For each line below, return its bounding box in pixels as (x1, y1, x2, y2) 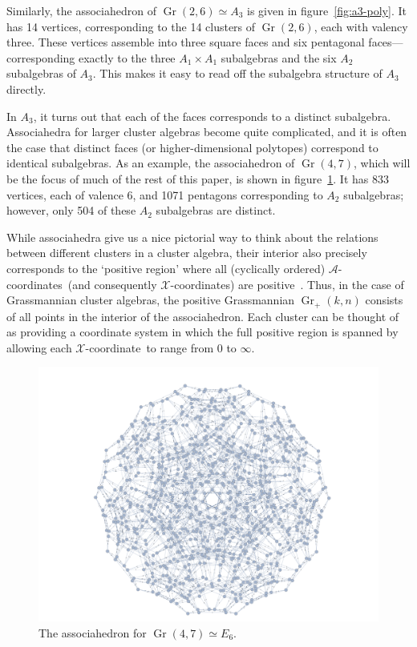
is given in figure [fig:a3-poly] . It (247, 2, 407, 18)
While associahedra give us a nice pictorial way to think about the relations (6, 228, 379, 245)
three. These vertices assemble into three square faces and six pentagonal (6, 34, 365, 50)
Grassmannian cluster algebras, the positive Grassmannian (6, 291, 295, 308)
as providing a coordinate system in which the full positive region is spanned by (6, 323, 399, 340)
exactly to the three (79, 49, 176, 66)
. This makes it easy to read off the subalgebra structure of (92, 65, 383, 82)
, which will (354, 155, 411, 171)
